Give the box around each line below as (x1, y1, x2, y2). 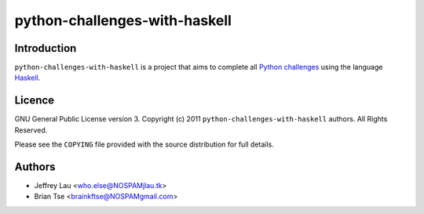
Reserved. (14, 125, 48, 135)
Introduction (14, 42, 77, 55)
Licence (14, 94, 55, 107)
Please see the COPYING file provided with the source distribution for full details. (14, 140, 274, 149)
